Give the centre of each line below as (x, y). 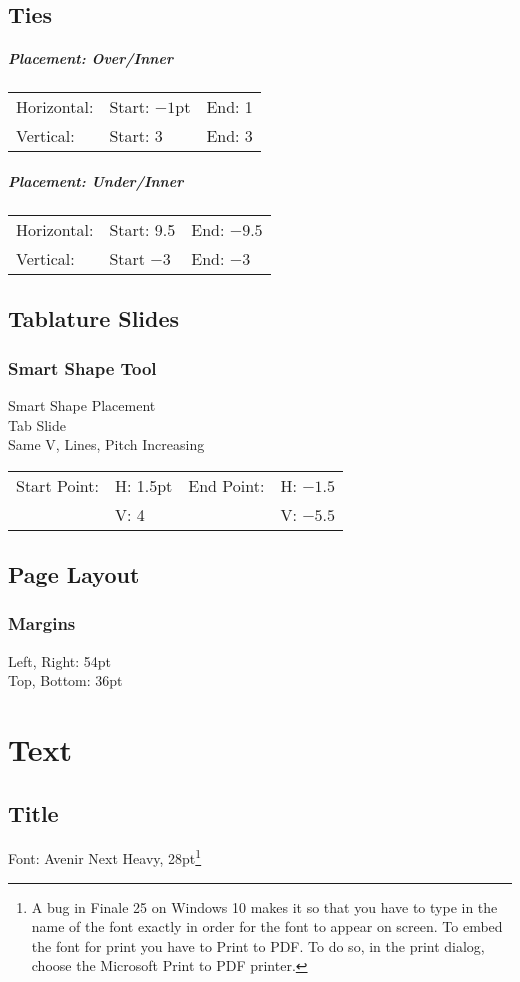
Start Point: (57, 485)
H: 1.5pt (143, 485)
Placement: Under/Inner (96, 180)
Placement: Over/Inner (90, 58)
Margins (42, 623)
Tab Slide (37, 424)
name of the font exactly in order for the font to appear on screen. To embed (267, 926)
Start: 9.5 (142, 229)
